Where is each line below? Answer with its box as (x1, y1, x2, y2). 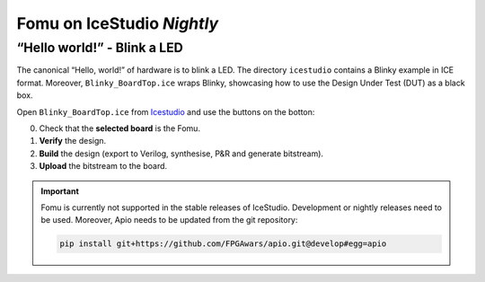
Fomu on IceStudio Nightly (16, 13, 219, 33)
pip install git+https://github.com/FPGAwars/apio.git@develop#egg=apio (59, 239, 387, 249)
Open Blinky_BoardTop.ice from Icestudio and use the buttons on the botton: (16, 106, 315, 117)
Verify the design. (39, 136, 107, 146)
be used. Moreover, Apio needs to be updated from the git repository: (40, 215, 298, 225)
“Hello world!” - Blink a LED (16, 40, 183, 56)
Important (40, 185, 80, 197)
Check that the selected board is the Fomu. (39, 122, 201, 134)
